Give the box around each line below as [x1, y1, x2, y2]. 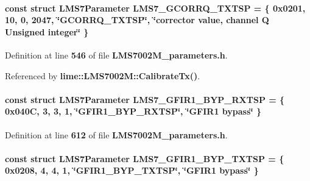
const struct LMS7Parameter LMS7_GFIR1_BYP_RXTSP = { [5, 93, 285, 105]
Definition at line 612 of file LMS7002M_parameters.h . [5, 128, 228, 141]
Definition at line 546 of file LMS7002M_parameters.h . [5, 48, 228, 61]
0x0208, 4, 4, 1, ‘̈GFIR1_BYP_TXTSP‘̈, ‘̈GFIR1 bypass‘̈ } [5, 164, 259, 177]
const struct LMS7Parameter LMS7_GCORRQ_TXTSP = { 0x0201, [5, 1, 306, 14]
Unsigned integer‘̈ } [5, 25, 89, 38]
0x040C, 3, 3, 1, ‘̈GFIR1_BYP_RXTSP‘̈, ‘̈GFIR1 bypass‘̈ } [5, 105, 262, 118]
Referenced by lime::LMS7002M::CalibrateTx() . [5, 69, 200, 82]
